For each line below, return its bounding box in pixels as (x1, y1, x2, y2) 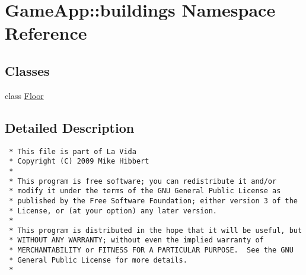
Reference (5, 21, 87, 45)
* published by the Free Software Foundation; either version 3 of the (9, 196, 298, 205)
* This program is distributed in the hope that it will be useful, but (9, 226, 302, 235)
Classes (5, 61, 50, 79)
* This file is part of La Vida (9, 147, 136, 156)
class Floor (5, 89, 44, 101)
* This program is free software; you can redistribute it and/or (9, 177, 277, 186)
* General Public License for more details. (9, 255, 187, 264)
